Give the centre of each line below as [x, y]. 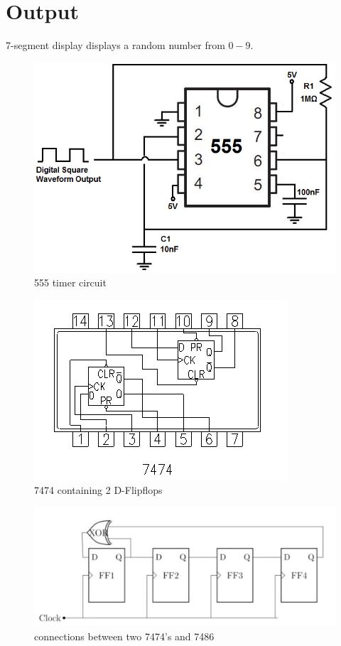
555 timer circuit [70, 282]
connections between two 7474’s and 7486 [124, 636]
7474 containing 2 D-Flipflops [98, 490]
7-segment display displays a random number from [115, 45]
